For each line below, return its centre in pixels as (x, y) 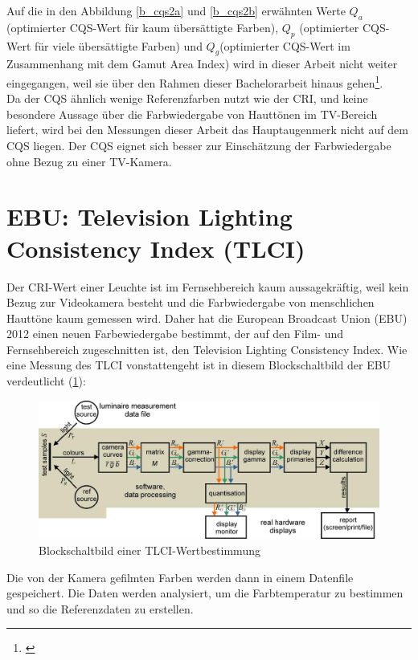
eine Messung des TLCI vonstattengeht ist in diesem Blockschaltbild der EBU (199, 365)
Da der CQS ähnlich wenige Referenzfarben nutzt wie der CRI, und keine (187, 98)
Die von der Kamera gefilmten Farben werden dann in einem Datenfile (180, 577)
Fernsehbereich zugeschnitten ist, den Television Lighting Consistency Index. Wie (207, 349)
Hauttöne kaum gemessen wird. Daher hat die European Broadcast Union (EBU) (207, 318)
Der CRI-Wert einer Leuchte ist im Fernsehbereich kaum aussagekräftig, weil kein (208, 286)
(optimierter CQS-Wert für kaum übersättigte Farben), (143, 27)
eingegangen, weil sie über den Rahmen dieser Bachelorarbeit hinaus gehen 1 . (195, 81)
